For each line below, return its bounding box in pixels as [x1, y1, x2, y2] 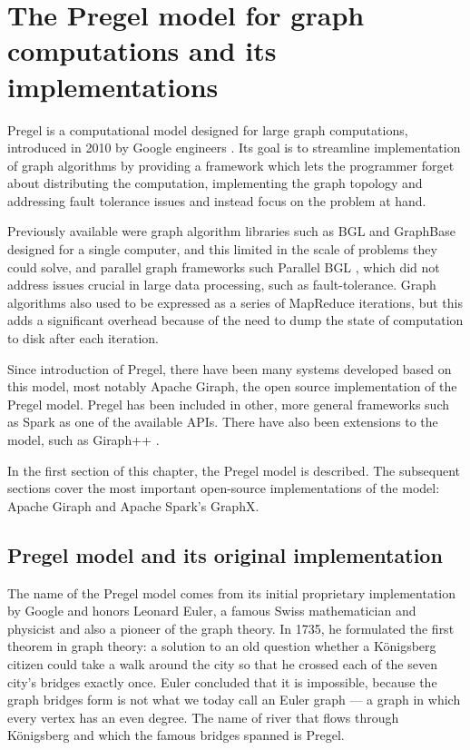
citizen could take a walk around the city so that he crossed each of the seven [7, 654, 437, 673]
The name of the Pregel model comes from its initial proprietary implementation [7, 583, 456, 602]
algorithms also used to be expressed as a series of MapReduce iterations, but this [7, 292, 463, 311]
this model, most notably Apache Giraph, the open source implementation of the [7, 377, 457, 396]
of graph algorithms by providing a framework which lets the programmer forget [7, 155, 455, 174]
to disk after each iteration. [7, 329, 159, 348]
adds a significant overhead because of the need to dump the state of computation [7, 311, 464, 330]
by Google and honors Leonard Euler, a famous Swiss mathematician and [7, 601, 416, 620]
